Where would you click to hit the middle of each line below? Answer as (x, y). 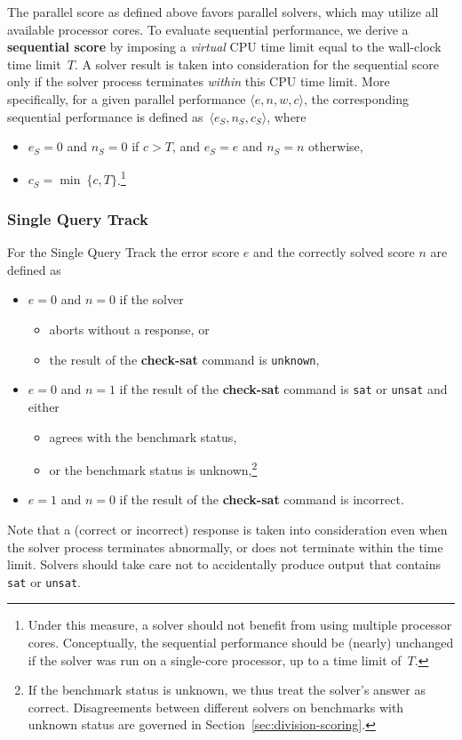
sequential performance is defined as (105, 116)
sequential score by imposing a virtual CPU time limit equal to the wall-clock (224, 47)
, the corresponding (356, 98)
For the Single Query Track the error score (123, 252)
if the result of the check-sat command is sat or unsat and (283, 389)
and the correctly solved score (334, 252)
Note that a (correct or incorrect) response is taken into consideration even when (227, 529)
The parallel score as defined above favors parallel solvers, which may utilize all (223, 12)
